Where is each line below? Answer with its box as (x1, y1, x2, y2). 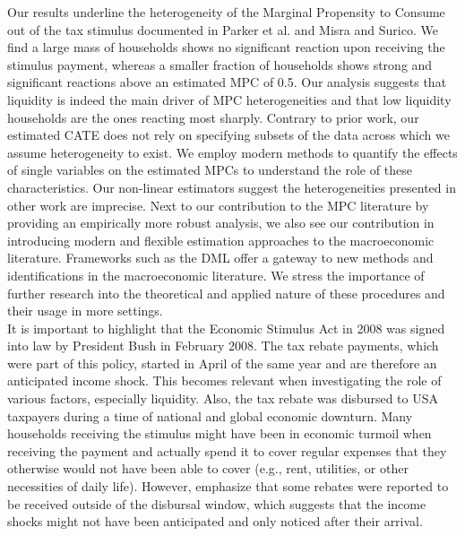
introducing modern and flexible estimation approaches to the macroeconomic (7, 230, 435, 249)
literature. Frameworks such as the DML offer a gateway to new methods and (7, 248, 434, 267)
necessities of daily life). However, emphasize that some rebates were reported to (7, 477, 449, 496)
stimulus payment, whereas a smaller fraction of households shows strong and (7, 55, 433, 73)
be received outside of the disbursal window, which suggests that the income (7, 494, 426, 513)
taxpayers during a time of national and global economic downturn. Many (7, 406, 413, 425)
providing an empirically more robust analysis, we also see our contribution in (7, 213, 435, 232)
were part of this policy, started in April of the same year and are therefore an (7, 353, 437, 372)
